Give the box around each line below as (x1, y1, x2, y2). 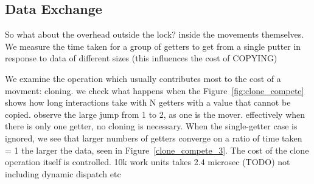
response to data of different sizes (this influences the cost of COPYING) (5, 52, 277, 64)
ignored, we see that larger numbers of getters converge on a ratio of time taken (5, 131, 302, 144)
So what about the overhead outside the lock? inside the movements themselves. (5, 28, 304, 41)
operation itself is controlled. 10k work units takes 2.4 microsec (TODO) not (5, 155, 290, 168)
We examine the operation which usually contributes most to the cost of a (5, 72, 281, 84)
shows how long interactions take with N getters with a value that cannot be (5, 96, 291, 109)
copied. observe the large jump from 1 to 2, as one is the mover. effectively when (5, 107, 305, 120)
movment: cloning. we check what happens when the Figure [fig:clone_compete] (5, 84, 304, 97)
